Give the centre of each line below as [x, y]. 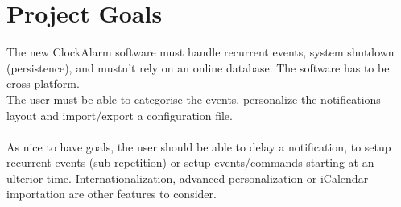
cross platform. [43, 83]
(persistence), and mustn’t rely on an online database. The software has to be [198, 67]
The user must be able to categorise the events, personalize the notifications [194, 99]
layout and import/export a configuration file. [120, 115]
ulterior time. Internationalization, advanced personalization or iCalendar [188, 178]
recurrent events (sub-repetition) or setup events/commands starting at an [190, 162]
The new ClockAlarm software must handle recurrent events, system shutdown [200, 52]
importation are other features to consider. [112, 194]
